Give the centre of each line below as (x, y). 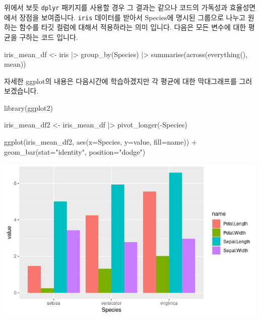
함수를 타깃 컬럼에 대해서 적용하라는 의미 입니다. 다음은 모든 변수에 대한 (133, 27)
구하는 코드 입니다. (49, 37)
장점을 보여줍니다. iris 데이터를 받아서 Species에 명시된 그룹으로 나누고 (133, 17)
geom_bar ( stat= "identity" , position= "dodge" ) (75, 151)
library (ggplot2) (28, 107)
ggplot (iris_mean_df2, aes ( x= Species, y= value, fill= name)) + (101, 142)
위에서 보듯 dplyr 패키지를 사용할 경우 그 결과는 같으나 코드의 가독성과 (116, 7)
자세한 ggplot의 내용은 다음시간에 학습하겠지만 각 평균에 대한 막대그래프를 (120, 81)
